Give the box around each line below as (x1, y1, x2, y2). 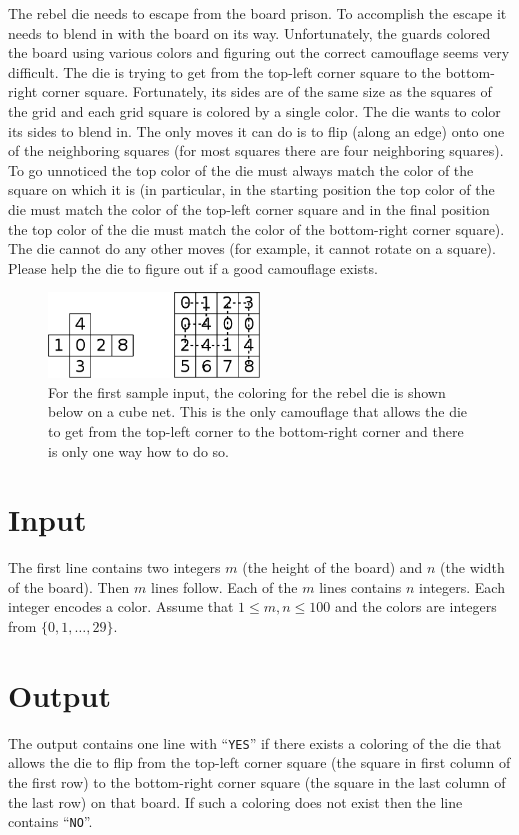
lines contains (319, 576, 402, 597)
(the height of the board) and (242, 557, 423, 578)
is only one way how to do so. (48, 440, 229, 461)
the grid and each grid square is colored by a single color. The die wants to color (8, 100, 501, 121)
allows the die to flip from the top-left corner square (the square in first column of (8, 752, 511, 773)
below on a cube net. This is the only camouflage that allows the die (48, 401, 468, 422)
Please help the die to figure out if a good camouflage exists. (8, 257, 378, 278)
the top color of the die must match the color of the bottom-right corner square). (8, 218, 505, 239)
